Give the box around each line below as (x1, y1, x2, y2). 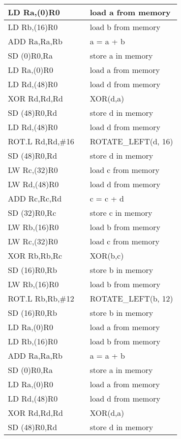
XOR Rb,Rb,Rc (8, 250, 62, 261)
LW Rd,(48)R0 (8, 178, 59, 190)
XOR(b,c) (90, 250, 124, 261)
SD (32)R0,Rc (8, 207, 57, 218)
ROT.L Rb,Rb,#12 (8, 293, 74, 304)
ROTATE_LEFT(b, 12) (90, 293, 173, 304)
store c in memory (90, 207, 152, 218)
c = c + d (90, 193, 124, 204)
